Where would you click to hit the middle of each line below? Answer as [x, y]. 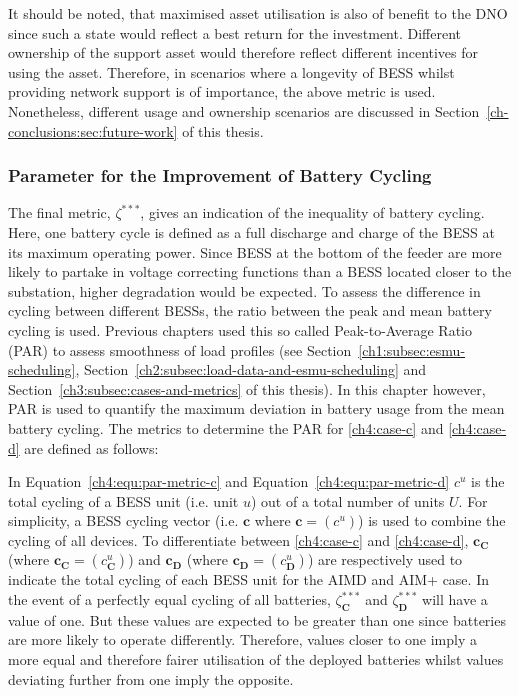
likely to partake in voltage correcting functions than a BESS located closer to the [260, 271]
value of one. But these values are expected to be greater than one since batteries [257, 619]
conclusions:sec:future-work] [93, 130]
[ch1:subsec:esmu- [412, 349]
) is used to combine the [432, 520]
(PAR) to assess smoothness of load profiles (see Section [180, 349]
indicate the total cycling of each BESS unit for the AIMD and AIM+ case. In [248, 579]
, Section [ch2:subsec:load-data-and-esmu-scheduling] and [251, 369]
